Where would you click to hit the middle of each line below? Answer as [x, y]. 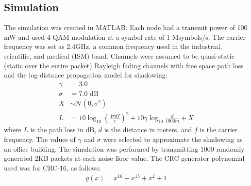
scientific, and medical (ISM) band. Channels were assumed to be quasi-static [119, 55]
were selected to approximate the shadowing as [173, 139]
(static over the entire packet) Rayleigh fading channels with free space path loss [124, 65]
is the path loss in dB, [63, 130]
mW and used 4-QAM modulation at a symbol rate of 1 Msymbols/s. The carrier [125, 37]
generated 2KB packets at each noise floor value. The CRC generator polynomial [124, 158]
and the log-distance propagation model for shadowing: [86, 75]
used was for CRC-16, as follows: [53, 167]
